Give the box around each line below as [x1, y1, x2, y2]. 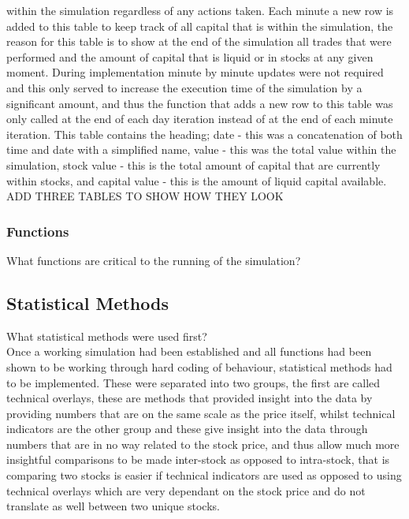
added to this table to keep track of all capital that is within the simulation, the [6, 17, 393, 34]
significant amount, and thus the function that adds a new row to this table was [6, 95, 393, 111]
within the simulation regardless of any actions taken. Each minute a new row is [6, 2, 394, 18]
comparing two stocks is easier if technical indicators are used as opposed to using [6, 467, 402, 484]
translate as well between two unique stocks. [6, 498, 220, 514]
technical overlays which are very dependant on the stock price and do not [6, 482, 366, 498]
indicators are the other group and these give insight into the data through [6, 420, 368, 437]
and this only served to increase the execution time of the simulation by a [6, 79, 363, 95]
